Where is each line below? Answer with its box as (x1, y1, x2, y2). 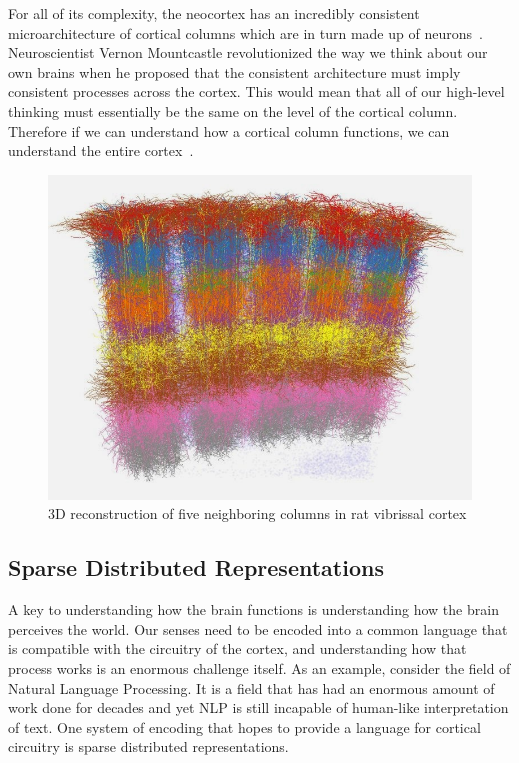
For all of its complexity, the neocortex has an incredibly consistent (8, 3, 420, 23)
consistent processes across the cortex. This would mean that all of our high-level (8, 81, 505, 102)
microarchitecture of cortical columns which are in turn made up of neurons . (8, 22, 483, 43)
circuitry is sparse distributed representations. (8, 736, 289, 757)
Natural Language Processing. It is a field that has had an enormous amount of (8, 677, 495, 698)
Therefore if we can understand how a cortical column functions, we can (8, 120, 450, 141)
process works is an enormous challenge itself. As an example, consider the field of (8, 657, 511, 678)
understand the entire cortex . (8, 140, 194, 161)
